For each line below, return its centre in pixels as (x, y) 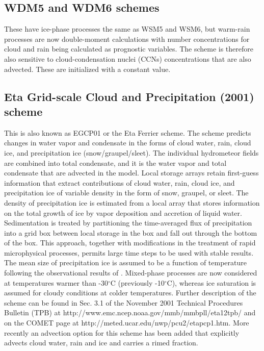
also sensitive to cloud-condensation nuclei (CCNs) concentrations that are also (128, 58)
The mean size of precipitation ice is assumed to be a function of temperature (125, 262)
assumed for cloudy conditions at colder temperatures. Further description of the (130, 293)
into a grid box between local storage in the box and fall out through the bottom (131, 232)
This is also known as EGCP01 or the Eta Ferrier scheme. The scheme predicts (128, 132)
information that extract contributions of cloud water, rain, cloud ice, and (120, 182)
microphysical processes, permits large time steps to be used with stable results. (129, 252)
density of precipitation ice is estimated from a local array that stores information (132, 202)
